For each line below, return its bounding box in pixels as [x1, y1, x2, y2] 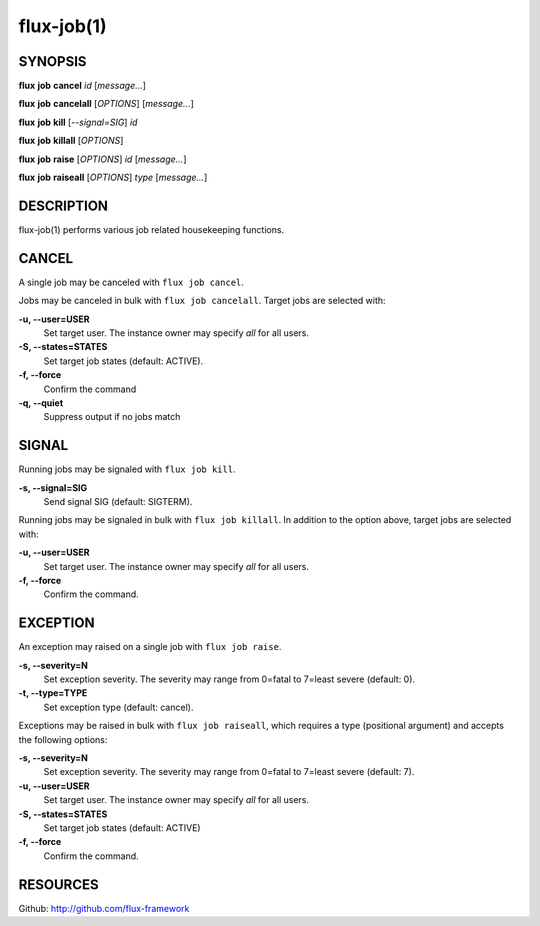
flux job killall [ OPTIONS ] [18, 135, 124, 147]
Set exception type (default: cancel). [43, 701, 194, 713]
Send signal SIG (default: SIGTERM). [43, 496, 193, 508]
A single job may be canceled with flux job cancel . [18, 276, 245, 288]
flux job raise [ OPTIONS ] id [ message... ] [18, 153, 187, 165]
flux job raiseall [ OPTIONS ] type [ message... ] [18, 171, 208, 184]
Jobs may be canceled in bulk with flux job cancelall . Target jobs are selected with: [18, 295, 386, 307]
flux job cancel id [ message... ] [18, 80, 147, 92]
